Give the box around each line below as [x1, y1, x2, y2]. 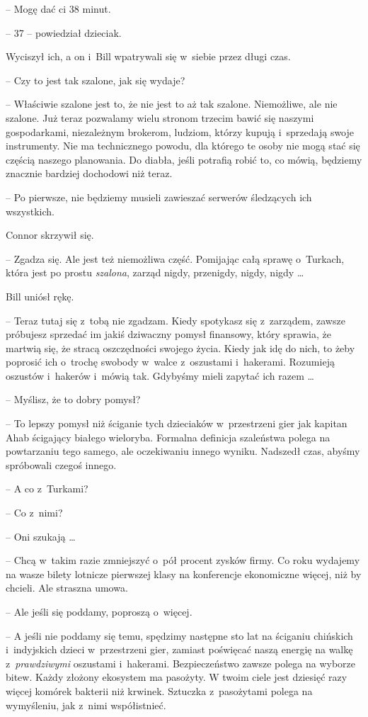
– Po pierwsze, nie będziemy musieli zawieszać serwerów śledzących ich [6, 189, 312, 204]
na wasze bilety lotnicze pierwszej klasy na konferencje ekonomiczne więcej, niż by [6, 566, 362, 581]
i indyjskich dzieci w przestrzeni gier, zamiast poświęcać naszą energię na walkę [6, 642, 353, 657]
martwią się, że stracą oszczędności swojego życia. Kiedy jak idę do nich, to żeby [6, 340, 355, 355]
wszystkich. [6, 203, 54, 218]
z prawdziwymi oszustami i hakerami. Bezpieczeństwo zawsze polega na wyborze [6, 655, 356, 670]
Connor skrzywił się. [6, 227, 94, 242]
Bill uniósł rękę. [6, 288, 74, 303]
